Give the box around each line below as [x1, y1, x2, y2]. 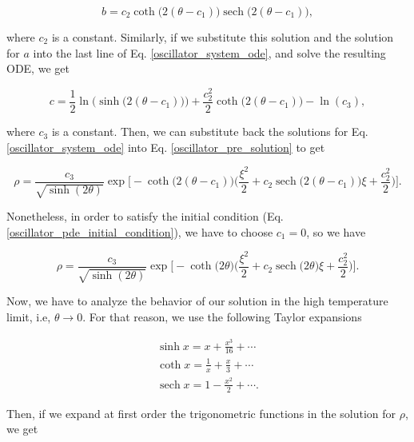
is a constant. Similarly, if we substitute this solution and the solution [51, 29, 394, 45]
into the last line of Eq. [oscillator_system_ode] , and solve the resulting [33, 44, 386, 61]
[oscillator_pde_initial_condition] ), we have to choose [6, 223, 273, 240]
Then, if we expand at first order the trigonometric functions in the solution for [6, 404, 396, 421]
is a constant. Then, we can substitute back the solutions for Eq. [51, 123, 368, 140]
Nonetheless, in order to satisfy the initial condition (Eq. [6, 208, 284, 225]
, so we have [306, 223, 366, 240]
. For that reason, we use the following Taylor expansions [82, 308, 362, 325]
